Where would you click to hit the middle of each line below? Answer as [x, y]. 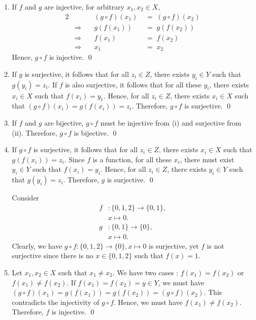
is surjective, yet [174, 245]
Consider [25, 198]
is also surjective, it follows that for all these [133, 84]
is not [216, 245]
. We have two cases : [145, 273]
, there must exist [207, 159]
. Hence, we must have [148, 302]
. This [213, 292]
